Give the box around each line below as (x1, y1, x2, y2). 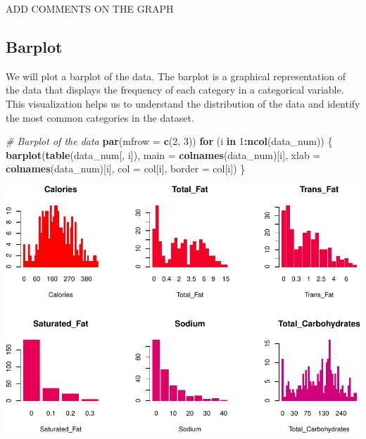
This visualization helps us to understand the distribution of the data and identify (6, 96, 360, 110)
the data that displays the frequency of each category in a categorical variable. (6, 82, 344, 97)
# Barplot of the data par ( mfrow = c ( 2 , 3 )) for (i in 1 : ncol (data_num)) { (6, 134, 333, 148)
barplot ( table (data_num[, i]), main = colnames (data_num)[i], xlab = (6, 147, 321, 162)
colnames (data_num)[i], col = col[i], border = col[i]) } (6, 161, 246, 176)
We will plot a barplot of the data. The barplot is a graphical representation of (6, 68, 346, 83)
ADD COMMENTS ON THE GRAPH (6, 1, 174, 15)
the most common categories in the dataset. (6, 110, 194, 125)
